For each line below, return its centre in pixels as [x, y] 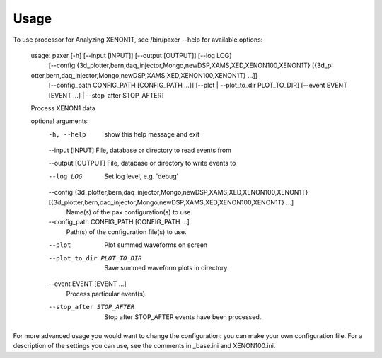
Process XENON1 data [63, 108]
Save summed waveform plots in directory [166, 267]
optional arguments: [60, 121]
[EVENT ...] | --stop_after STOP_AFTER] [106, 95]
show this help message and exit [152, 134]
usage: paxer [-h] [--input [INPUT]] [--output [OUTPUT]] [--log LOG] [131, 55]
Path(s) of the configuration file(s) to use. [126, 232]
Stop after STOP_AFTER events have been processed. [183, 317]
